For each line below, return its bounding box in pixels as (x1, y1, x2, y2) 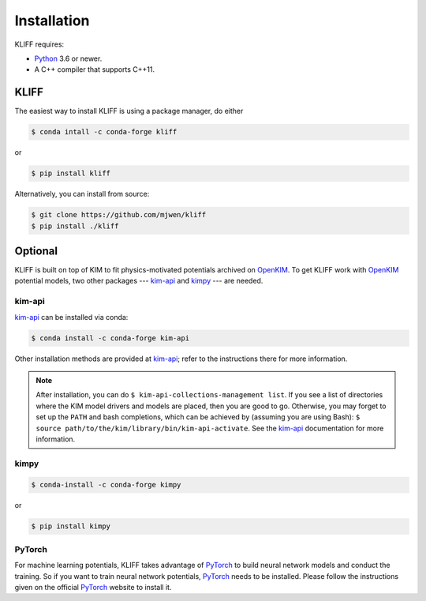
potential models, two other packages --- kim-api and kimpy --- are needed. (14, 276, 263, 286)
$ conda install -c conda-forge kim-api (31, 333, 189, 343)
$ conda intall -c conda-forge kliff (31, 127, 177, 137)
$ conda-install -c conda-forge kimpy (31, 480, 181, 490)
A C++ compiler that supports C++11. (34, 65, 155, 74)
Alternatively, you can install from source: (14, 190, 150, 199)
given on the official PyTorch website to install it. (14, 582, 172, 592)
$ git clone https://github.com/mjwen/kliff (31, 210, 207, 220)
